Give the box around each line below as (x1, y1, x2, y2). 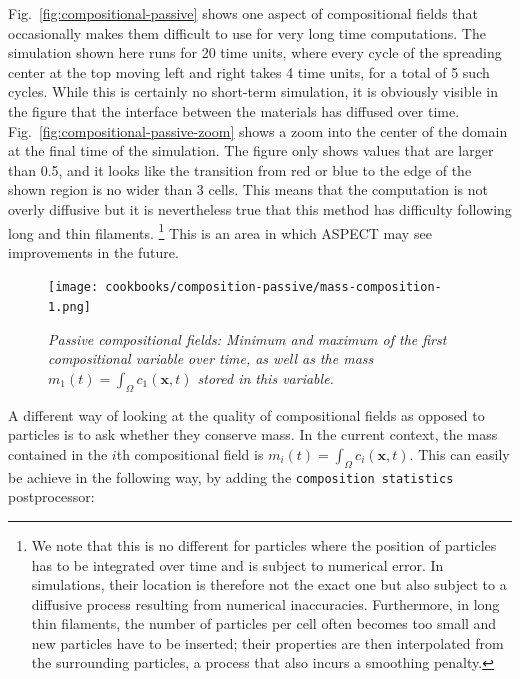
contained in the (8, 443, 108, 464)
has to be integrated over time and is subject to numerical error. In (31, 554, 444, 575)
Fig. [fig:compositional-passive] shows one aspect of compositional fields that (8, 3, 478, 23)
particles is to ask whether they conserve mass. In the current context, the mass (8, 424, 498, 445)
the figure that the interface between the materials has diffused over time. (8, 100, 460, 121)
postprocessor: (8, 486, 95, 507)
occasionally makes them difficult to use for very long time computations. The (8, 22, 486, 43)
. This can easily (409, 443, 510, 464)
